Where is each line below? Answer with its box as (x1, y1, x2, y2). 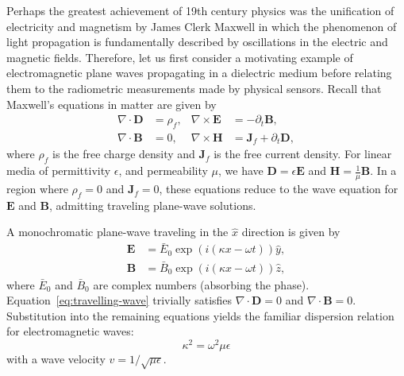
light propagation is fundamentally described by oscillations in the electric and (6, 33, 388, 50)
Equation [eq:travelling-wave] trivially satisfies (6, 292, 233, 308)
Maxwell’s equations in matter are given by (6, 95, 217, 112)
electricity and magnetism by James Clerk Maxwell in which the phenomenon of (6, 17, 397, 34)
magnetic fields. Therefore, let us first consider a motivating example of (6, 48, 353, 65)
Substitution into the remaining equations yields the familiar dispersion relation (6, 307, 394, 324)
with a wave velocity (6, 351, 106, 367)
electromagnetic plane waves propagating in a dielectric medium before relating (6, 64, 392, 81)
